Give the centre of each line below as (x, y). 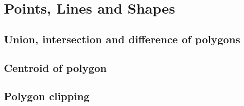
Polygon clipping (47, 96)
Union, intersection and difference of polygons (122, 39)
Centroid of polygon (55, 67)
